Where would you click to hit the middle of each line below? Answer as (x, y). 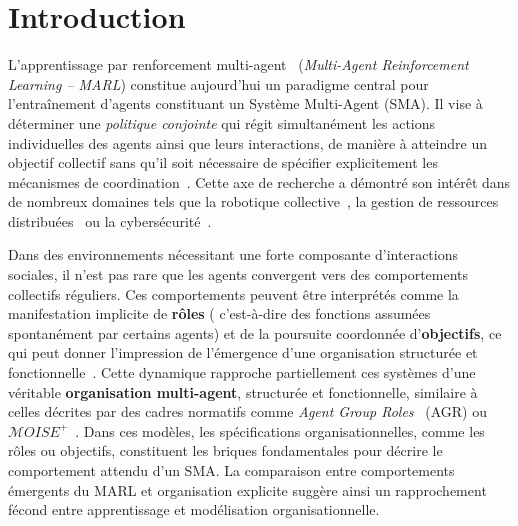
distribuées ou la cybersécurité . (110, 220)
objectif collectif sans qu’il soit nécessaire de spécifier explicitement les (223, 162)
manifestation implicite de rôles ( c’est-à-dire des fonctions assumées (219, 313)
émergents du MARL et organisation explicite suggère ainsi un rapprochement (247, 489)
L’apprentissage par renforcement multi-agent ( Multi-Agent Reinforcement (238, 64)
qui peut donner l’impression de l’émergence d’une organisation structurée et (243, 352)
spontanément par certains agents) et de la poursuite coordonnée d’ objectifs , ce (255, 332)
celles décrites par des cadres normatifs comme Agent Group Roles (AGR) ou (247, 411)
